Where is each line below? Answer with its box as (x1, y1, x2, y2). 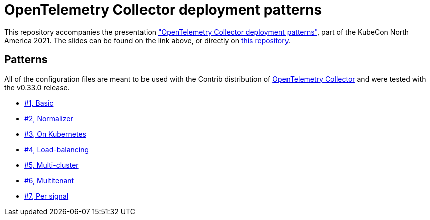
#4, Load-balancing (24, 145, 89, 154)
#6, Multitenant (24, 176, 74, 185)
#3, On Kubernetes (24, 129, 86, 138)
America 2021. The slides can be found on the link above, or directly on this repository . (4, 36, 291, 45)
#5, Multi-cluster (24, 160, 79, 169)
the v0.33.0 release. (4, 83, 70, 92)
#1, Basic (24, 98, 54, 107)
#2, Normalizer (24, 114, 73, 123)
